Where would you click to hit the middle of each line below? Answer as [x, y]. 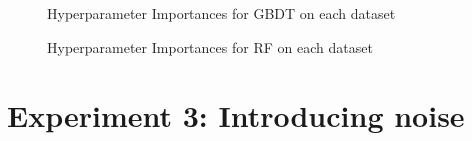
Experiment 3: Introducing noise [236, 115]
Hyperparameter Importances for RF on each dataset [210, 46]
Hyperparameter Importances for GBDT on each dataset [221, 13]
